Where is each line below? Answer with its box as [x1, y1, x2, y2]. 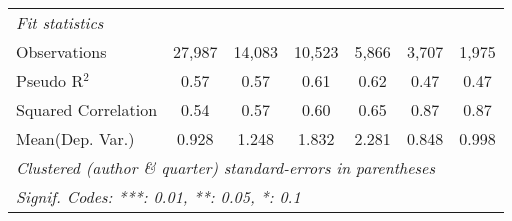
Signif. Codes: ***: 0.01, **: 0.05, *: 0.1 [16, 185, 301, 208]
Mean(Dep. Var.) [16, 127, 135, 150]
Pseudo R [16, 69, 84, 92]
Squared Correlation [16, 98, 158, 121]
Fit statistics [16, 11, 104, 34]
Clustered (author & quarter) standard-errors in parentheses [16, 156, 435, 179]
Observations [16, 40, 107, 63]
